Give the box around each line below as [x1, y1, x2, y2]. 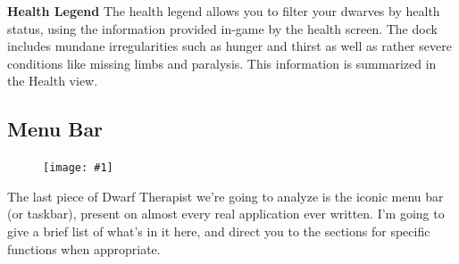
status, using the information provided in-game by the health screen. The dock [7, 19, 438, 37]
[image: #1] [43, 161, 113, 175]
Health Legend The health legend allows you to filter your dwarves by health [7, 2, 440, 20]
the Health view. [7, 71, 98, 90]
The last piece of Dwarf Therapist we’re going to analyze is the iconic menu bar [7, 186, 444, 205]
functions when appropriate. [7, 239, 161, 258]
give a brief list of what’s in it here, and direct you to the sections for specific [7, 222, 430, 241]
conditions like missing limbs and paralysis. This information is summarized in [7, 54, 437, 72]
